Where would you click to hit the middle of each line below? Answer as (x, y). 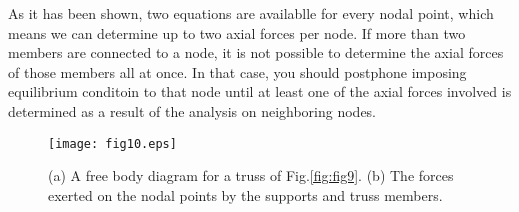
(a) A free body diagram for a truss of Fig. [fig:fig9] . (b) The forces (251, 175)
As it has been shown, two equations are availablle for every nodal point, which (251, 13)
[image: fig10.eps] (112, 143)
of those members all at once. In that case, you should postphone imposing (237, 71)
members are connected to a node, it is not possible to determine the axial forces (256, 52)
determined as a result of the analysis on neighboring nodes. (192, 110)
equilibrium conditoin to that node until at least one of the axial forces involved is (260, 91)
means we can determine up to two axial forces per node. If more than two (237, 32)
